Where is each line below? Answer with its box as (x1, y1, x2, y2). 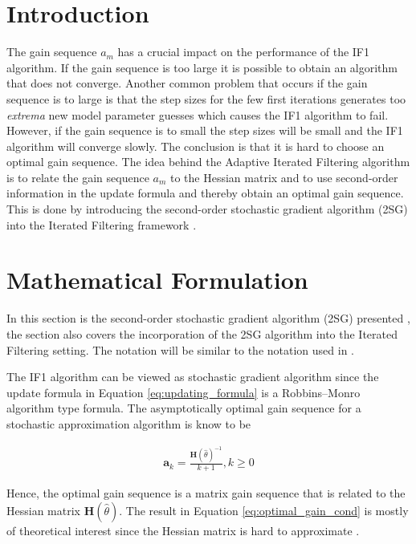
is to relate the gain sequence (6, 168, 149, 185)
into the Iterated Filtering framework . (6, 216, 197, 233)
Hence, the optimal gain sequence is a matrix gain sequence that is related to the (6, 485, 406, 501)
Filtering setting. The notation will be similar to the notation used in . (6, 341, 354, 358)
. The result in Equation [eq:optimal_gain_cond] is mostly (119, 501, 409, 518)
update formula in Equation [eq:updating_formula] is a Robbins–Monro (6, 384, 361, 400)
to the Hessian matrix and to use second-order (170, 168, 398, 185)
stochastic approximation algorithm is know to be (6, 415, 251, 432)
